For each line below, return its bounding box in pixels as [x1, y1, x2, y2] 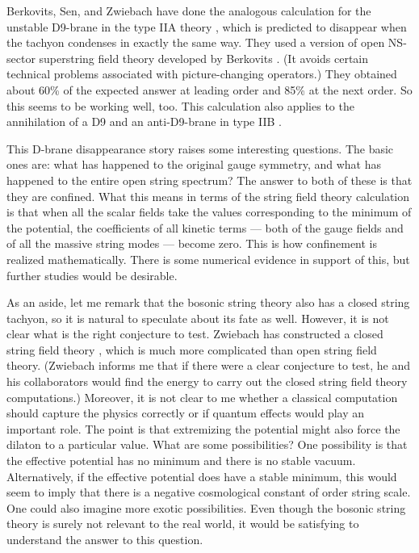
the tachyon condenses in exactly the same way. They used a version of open [6, 34, 385, 51]
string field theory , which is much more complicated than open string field [6, 341, 377, 358]
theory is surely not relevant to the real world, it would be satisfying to [6, 515, 359, 532]
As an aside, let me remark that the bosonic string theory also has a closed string [6, 294, 410, 311]
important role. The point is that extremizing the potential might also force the [6, 420, 400, 437]
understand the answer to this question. [6, 531, 203, 547]
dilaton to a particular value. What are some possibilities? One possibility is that [6, 436, 408, 453]
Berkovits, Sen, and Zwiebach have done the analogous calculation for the [6, 2, 371, 19]
